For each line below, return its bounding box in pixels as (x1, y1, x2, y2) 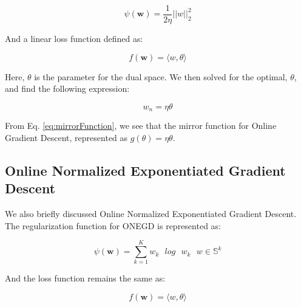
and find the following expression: (5, 82, 130, 95)
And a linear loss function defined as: (5, 32, 143, 45)
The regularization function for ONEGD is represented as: (5, 219, 221, 232)
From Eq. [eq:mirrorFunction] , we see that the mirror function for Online (5, 119, 277, 132)
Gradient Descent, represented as (5, 131, 128, 143)
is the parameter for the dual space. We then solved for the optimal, (34, 70, 288, 83)
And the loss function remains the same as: (5, 272, 166, 285)
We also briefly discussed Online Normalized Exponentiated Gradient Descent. (5, 207, 297, 220)
